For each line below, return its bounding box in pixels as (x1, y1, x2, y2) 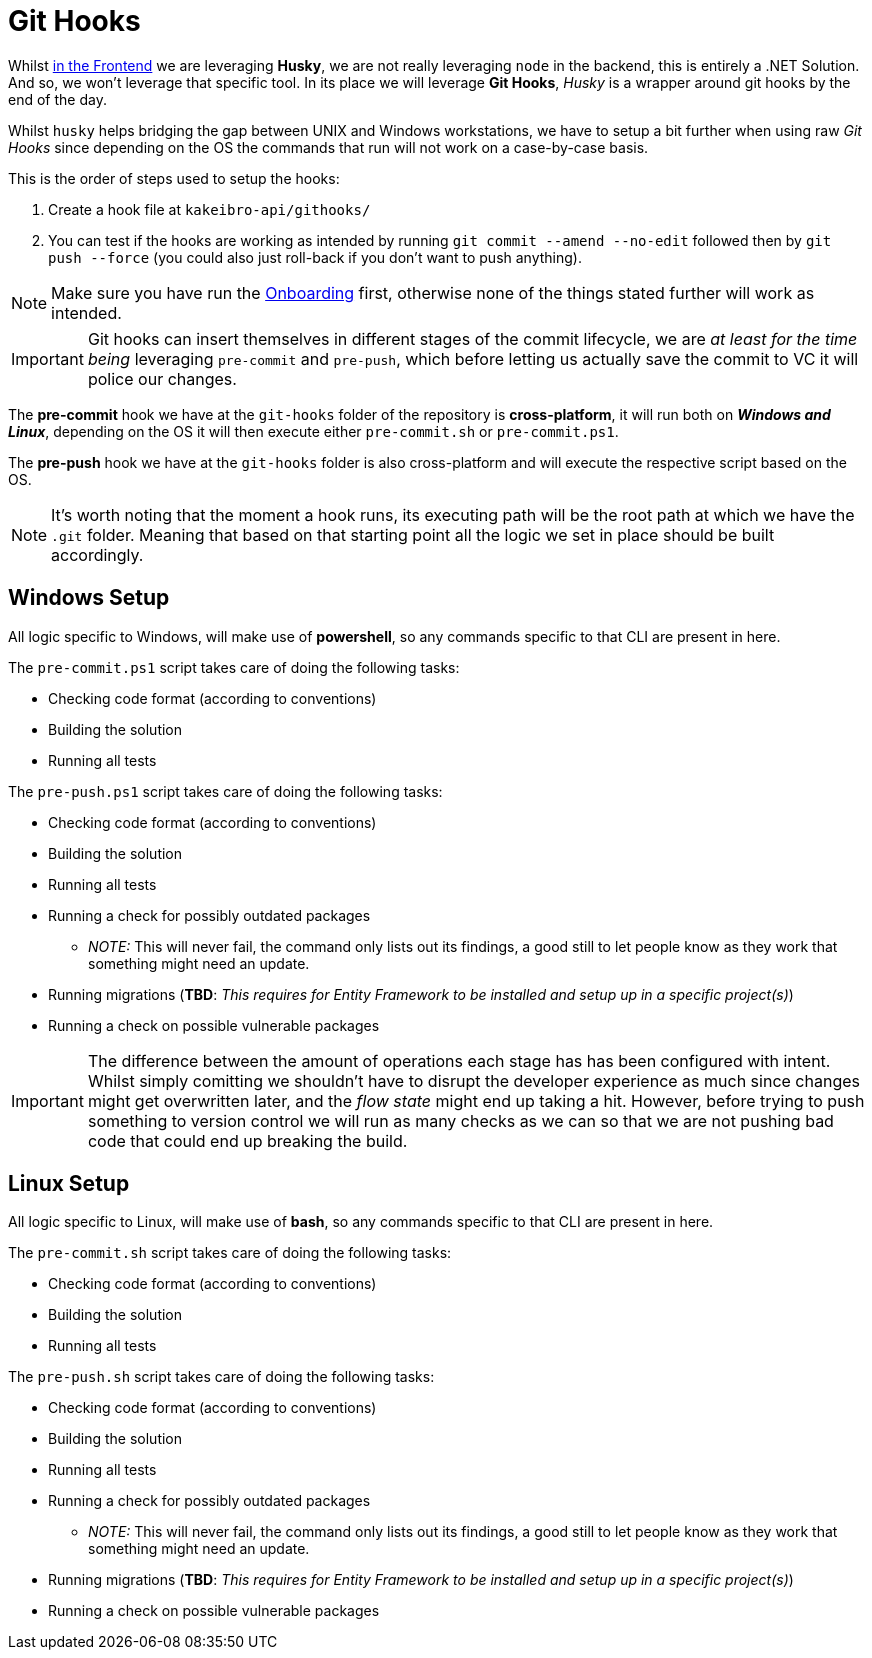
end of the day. (8, 90, 107, 108)
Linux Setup (8, 1171, 130, 1197)
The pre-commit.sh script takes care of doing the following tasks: (8, 1244, 452, 1262)
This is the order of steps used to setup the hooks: (8, 169, 340, 187)
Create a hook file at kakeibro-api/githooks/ (48, 200, 371, 218)
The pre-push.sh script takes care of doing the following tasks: (8, 1368, 435, 1386)
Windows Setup (8, 585, 170, 611)
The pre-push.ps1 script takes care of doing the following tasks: (8, 782, 443, 800)
